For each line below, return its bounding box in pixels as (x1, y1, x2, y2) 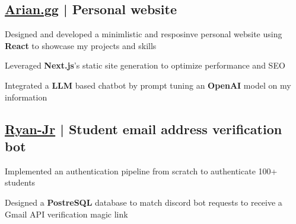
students (5, 176, 36, 189)
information (5, 90, 47, 103)
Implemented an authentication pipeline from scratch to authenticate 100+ (5, 164, 278, 177)
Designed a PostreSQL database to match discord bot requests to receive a (5, 196, 282, 208)
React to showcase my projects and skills (5, 39, 157, 51)
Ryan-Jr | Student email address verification (5, 119, 282, 138)
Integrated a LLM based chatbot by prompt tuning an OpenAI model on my (5, 79, 291, 91)
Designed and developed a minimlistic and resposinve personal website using (5, 28, 282, 40)
